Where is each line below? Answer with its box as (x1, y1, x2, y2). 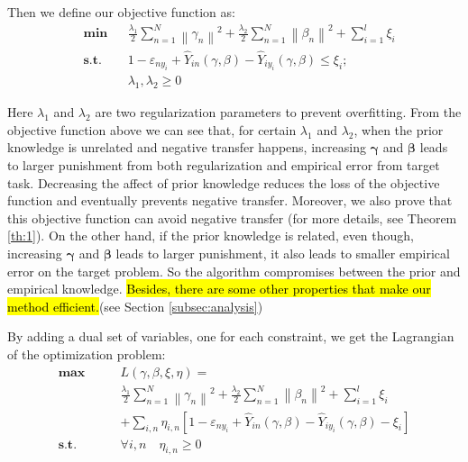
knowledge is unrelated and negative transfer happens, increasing (7, 138, 366, 157)
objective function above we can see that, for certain (7, 120, 297, 139)
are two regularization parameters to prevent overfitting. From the (95, 103, 462, 122)
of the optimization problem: (7, 344, 166, 363)
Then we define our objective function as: (7, 3, 235, 21)
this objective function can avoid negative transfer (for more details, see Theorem (7, 208, 457, 227)
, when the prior (353, 120, 444, 139)
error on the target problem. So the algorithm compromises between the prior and (7, 261, 461, 280)
